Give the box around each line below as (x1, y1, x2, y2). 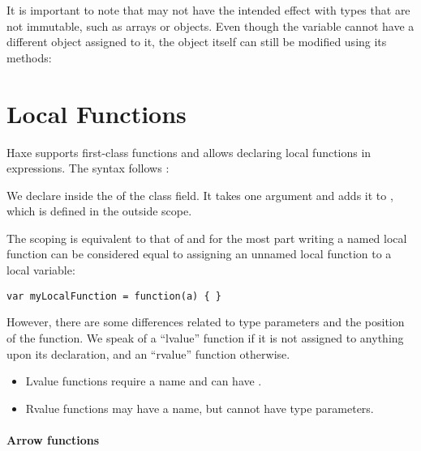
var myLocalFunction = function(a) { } (6, 290, 221, 302)
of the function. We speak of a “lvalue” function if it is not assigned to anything (6, 329, 404, 346)
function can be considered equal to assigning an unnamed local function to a (6, 245, 392, 262)
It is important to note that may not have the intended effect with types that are (6, 2, 410, 18)
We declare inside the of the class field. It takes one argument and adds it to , (6, 186, 393, 203)
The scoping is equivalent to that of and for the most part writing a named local (6, 229, 407, 246)
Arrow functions (6, 431, 100, 448)
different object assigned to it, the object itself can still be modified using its (6, 33, 387, 50)
